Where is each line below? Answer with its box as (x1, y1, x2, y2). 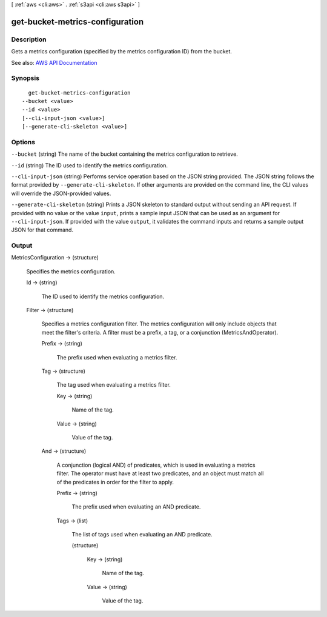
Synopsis (11, 74, 39, 82)
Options (11, 138, 36, 146)
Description (11, 35, 47, 44)
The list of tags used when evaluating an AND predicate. (71, 531, 213, 538)
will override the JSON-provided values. (11, 190, 111, 197)
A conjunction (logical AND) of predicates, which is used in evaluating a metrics (56, 461, 256, 469)
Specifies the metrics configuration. (26, 267, 116, 275)
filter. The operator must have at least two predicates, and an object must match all (56, 470, 264, 477)
